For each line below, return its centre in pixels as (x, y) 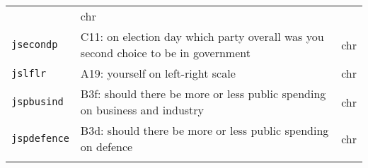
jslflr (29, 73)
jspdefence (40, 138)
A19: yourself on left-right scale (158, 73)
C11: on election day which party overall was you (202, 36)
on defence (107, 146)
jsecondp (35, 44)
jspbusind (38, 102)
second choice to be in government (165, 53)
